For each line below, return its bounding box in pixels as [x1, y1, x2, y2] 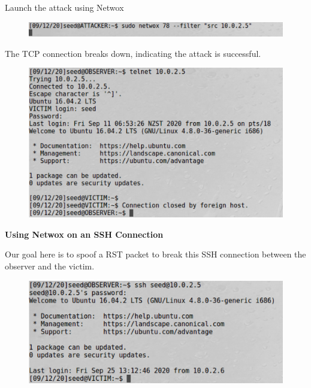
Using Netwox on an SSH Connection [5, 228, 164, 240]
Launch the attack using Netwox [5, 1, 124, 13]
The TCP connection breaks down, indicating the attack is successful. [5, 47, 261, 59]
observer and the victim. [5, 260, 95, 272]
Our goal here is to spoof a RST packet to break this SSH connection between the [5, 248, 306, 260]
